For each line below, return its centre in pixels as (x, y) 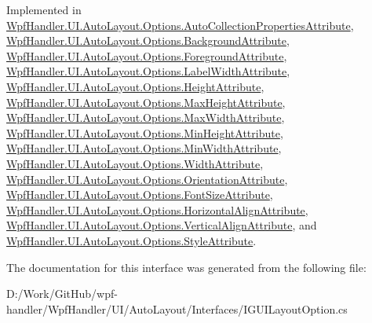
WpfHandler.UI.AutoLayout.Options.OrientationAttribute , (147, 179)
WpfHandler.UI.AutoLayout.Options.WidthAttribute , (135, 163)
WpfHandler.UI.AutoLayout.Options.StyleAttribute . (131, 240)
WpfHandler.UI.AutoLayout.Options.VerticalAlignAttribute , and (162, 225)
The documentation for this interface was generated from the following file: (186, 267)
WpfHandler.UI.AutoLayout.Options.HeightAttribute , (135, 86)
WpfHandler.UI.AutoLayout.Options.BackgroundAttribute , (148, 40)
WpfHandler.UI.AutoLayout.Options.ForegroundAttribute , (147, 55)
